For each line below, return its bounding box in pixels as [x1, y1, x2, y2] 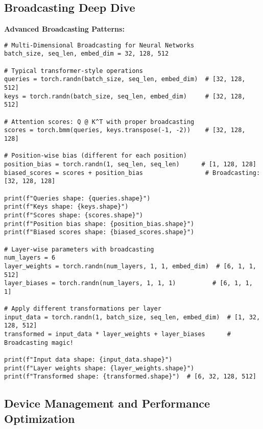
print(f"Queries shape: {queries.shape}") [4, 194, 151, 202]
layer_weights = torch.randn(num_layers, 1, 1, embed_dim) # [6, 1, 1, [4, 262, 256, 270]
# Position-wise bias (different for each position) [4, 152, 187, 160]
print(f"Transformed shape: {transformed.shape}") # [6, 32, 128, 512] [4, 373, 256, 381]
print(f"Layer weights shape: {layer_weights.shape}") [4, 364, 195, 372]
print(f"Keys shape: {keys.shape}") [4, 203, 129, 211]
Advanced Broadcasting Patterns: [4, 23, 125, 34]
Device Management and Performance [4, 395, 210, 411]
